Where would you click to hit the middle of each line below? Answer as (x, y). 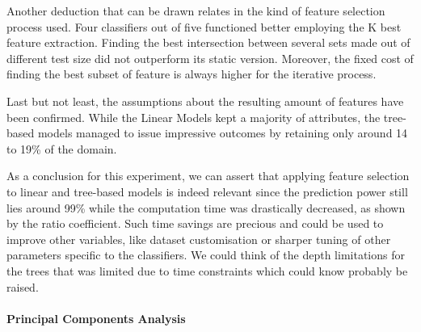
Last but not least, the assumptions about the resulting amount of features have (205, 101)
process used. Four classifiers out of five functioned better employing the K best (204, 26)
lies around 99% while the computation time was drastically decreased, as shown (206, 207)
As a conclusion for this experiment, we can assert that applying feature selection (208, 176)
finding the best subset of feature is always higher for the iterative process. (192, 74)
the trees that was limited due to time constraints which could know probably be (207, 270)
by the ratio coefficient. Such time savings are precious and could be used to (195, 223)
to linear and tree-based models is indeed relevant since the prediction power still (207, 191)
